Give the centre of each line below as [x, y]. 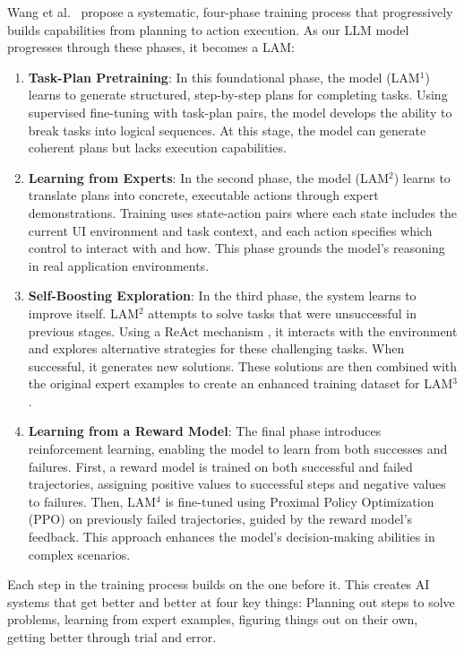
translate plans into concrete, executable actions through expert [203, 195]
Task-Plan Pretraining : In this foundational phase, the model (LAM [224, 77]
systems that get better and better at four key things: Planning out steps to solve [231, 601]
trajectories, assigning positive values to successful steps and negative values [237, 484]
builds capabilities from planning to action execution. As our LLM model [208, 29]
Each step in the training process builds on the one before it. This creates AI [219, 584]
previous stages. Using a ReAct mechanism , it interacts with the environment [243, 330]
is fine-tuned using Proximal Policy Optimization [300, 501]
